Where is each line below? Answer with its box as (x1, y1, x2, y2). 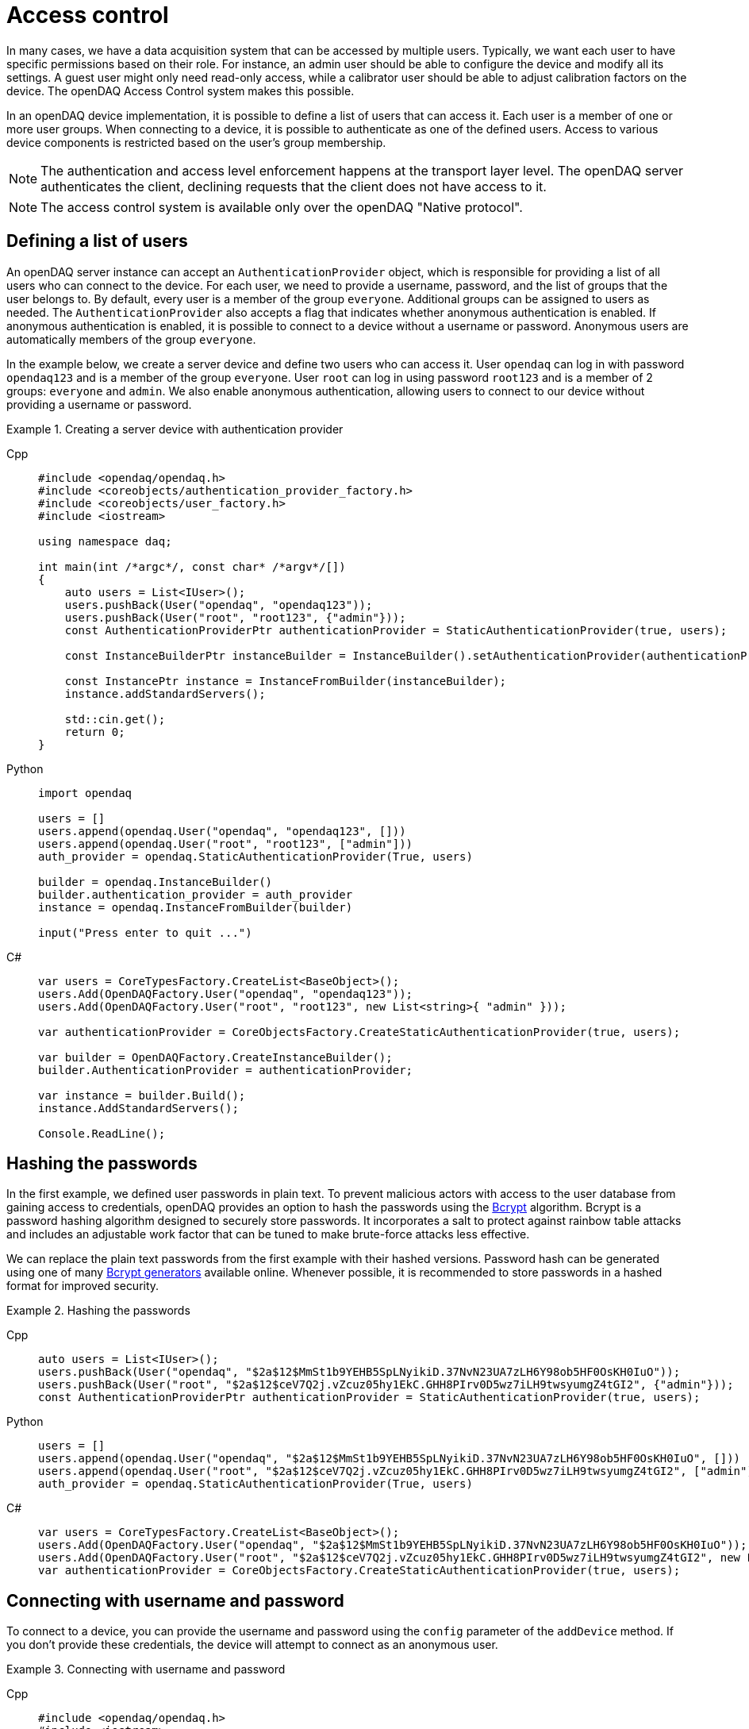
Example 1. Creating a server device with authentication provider (6, 422, 344, 436)
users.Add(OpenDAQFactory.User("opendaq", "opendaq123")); (38, 987, 413, 1000)
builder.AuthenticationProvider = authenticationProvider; (38, 1063, 413, 1076)
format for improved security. (6, 1279, 159, 1293)
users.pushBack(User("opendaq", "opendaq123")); (64, 598, 373, 611)
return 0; (64, 725, 125, 738)
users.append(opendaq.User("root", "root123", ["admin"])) (38, 837, 413, 850)
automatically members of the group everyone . (6, 332, 256, 346)
